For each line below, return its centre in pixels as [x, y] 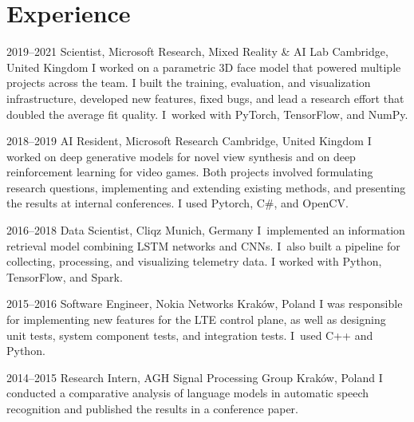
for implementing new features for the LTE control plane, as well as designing [196, 319]
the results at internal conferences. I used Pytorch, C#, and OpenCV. [177, 203]
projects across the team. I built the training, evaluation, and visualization [189, 83]
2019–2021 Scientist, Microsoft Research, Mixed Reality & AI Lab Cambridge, [197, 51]
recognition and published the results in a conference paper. [152, 408]
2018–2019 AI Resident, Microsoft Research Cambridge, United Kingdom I [189, 141]
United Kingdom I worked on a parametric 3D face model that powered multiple [204, 67]
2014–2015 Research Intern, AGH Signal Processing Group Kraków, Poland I [195, 377]
